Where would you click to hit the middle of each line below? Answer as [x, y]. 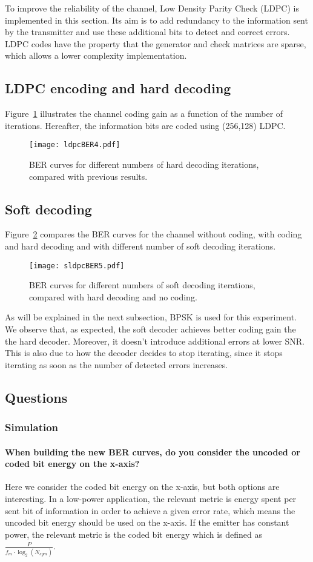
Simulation [32, 427]
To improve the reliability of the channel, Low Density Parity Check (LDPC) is [152, 8]
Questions [36, 397]
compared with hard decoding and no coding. [113, 296]
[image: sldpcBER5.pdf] [77, 266]
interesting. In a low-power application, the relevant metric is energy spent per [151, 499]
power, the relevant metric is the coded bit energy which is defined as [134, 534]
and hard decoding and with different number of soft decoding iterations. [140, 246]
